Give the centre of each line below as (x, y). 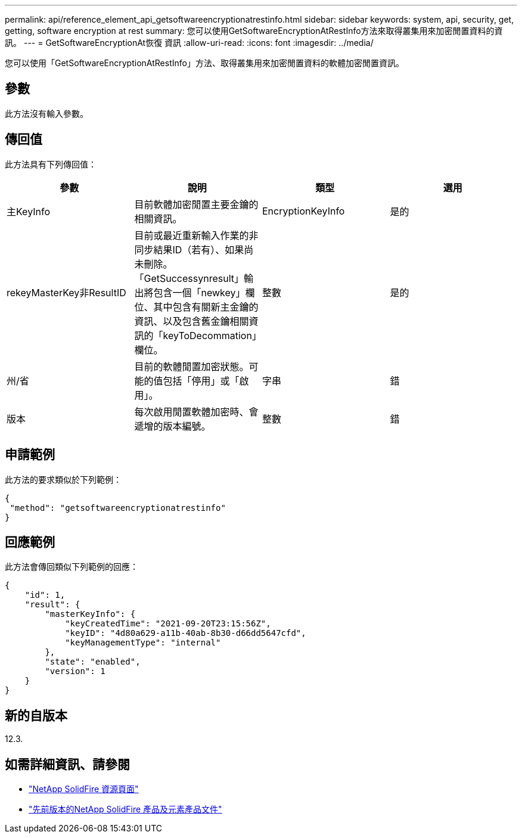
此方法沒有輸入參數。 (46, 113)
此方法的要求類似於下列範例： (63, 479)
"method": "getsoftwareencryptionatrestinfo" (118, 508)
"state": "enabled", (93, 662)
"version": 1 (75, 671)
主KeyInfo (29, 211)
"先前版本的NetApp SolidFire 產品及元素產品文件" (125, 809)
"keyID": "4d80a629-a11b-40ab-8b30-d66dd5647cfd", (186, 633)
